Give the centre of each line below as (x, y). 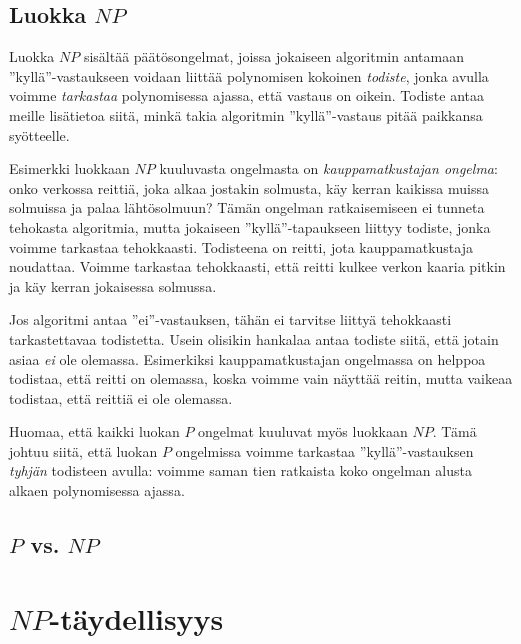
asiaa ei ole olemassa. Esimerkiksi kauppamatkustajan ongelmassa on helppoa (247, 358)
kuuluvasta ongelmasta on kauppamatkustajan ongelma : (328, 168)
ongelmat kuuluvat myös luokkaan (303, 431)
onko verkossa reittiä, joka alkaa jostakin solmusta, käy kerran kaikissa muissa (249, 187)
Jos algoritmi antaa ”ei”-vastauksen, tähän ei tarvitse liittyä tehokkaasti (230, 319)
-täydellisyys (136, 617)
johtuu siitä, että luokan (83, 450)
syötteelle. (39, 134)
